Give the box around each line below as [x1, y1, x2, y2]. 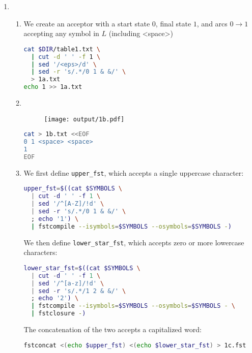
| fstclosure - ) [31, 310, 86, 317]
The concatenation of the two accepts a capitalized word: [23, 324, 202, 335]
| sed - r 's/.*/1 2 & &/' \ [31, 287, 126, 295]
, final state [155, 18, 191, 28]
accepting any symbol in [23, 28, 99, 39]
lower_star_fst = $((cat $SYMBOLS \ [23, 264, 141, 272]
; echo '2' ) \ [31, 295, 79, 302]
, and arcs [197, 18, 228, 28]
